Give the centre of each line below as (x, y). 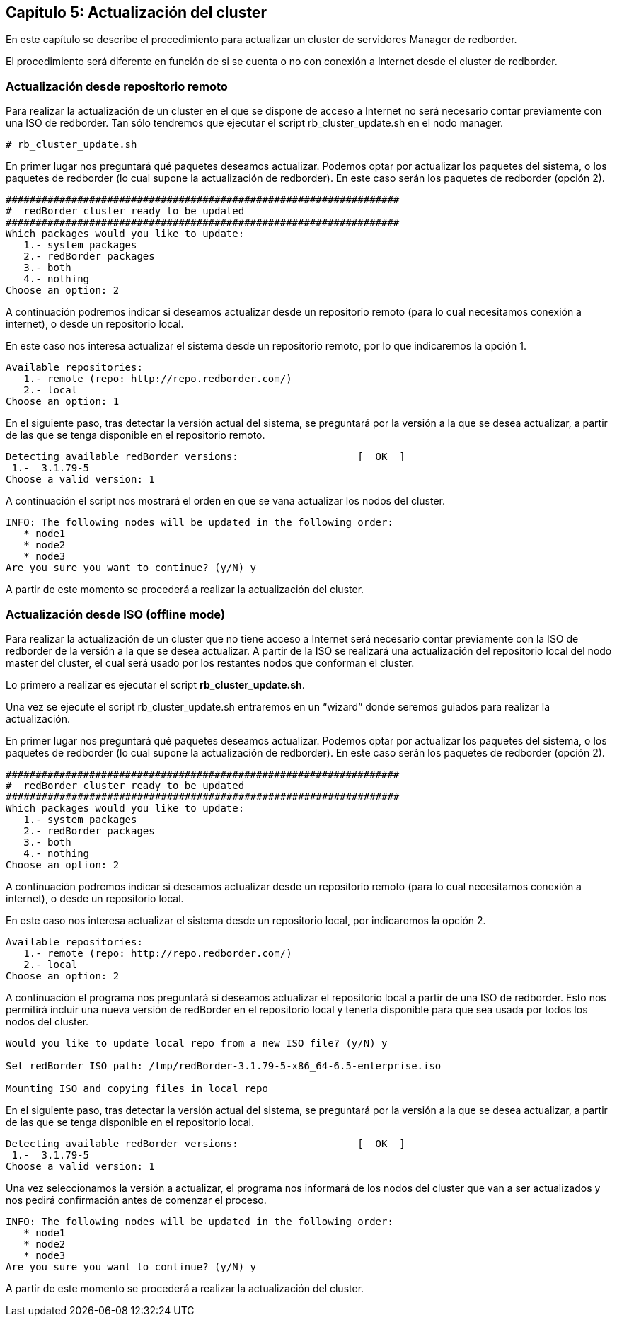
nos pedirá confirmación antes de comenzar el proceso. (136, 1200)
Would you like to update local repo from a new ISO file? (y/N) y (197, 1043)
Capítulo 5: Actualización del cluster (136, 12)
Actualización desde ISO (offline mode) (116, 614)
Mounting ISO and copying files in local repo (137, 1088)
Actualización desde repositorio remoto (117, 86)
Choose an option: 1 (63, 402)
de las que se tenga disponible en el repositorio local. (130, 1122)
